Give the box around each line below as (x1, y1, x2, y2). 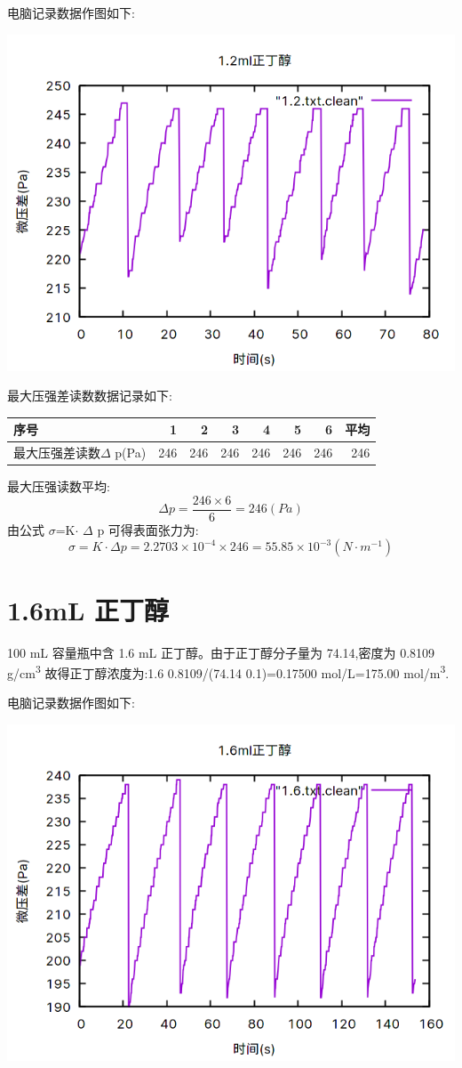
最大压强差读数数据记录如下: (7, 386, 172, 405)
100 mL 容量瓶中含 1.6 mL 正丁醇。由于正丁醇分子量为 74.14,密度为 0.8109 (7, 643, 435, 661)
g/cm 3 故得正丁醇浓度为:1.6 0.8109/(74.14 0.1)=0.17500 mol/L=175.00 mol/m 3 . (7, 661, 450, 682)
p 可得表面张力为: (97, 520, 199, 538)
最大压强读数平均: (7, 477, 110, 496)
